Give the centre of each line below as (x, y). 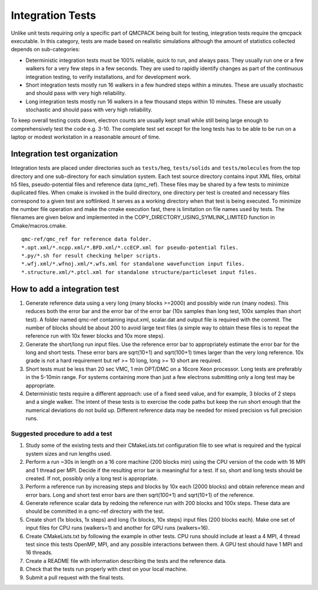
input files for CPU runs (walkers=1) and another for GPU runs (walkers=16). (117, 528)
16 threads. (39, 553)
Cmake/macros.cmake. (39, 225)
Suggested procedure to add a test (62, 433)
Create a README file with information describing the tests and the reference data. (126, 561)
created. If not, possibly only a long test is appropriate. (92, 478)
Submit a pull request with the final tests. (75, 577)
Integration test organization (64, 154)
